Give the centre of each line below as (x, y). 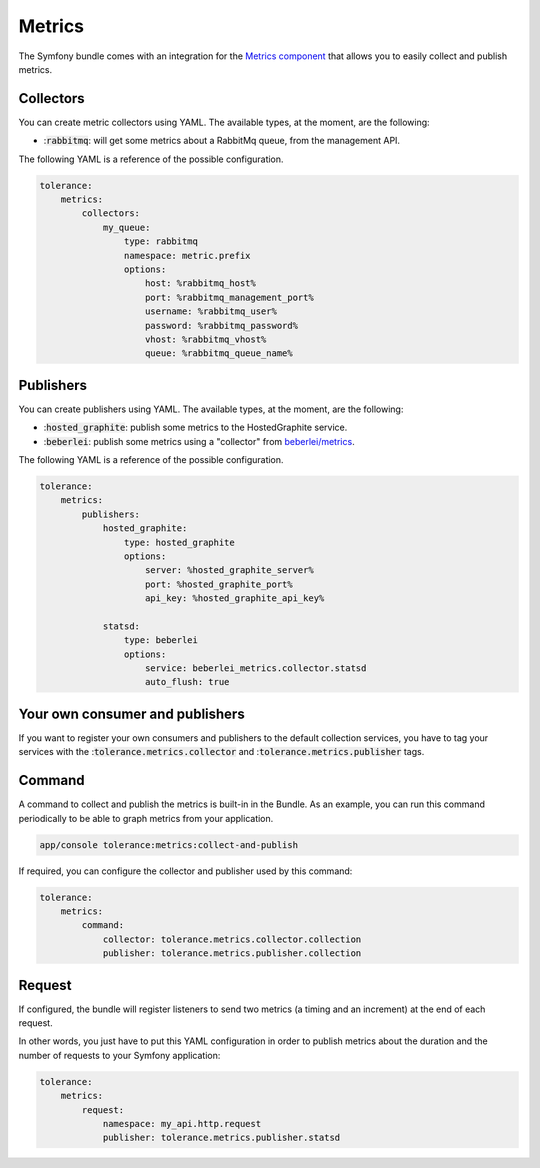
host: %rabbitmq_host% (201, 283)
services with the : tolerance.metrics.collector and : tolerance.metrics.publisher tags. (221, 752)
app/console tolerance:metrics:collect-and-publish (169, 844)
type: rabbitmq (161, 241)
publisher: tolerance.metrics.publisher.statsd (221, 1138)
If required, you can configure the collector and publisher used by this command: (185, 871)
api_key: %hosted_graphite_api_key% (235, 598)
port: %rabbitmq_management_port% (229, 297)
